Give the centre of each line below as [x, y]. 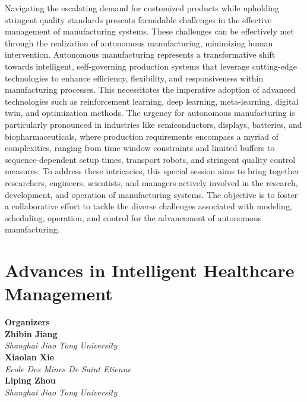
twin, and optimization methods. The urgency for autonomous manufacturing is [150, 113]
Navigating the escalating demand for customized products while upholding [142, 8]
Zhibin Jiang [31, 333]
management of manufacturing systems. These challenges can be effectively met [149, 31]
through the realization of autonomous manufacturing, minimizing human [139, 43]
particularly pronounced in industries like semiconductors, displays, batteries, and [153, 124]
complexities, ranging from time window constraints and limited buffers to [140, 148]
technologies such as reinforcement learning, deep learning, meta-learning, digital [152, 101]
